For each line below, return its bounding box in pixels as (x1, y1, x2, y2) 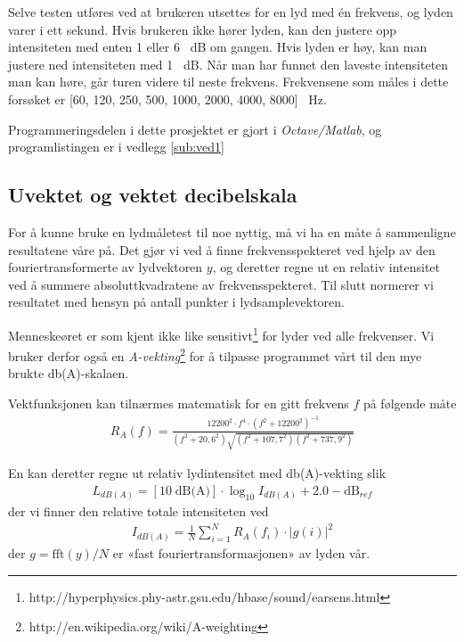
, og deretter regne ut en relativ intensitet (212, 258, 440, 276)
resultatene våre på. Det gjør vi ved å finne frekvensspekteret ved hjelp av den (8, 240, 436, 259)
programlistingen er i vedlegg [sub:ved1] (8, 137, 224, 156)
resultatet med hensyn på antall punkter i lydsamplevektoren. (8, 292, 345, 311)
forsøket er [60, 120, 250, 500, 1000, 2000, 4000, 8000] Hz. (8, 89, 327, 108)
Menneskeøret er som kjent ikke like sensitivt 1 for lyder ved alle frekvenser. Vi (8, 323, 435, 344)
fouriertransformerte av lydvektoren (8, 258, 203, 276)
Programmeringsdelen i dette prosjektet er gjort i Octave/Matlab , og (8, 119, 382, 138)
